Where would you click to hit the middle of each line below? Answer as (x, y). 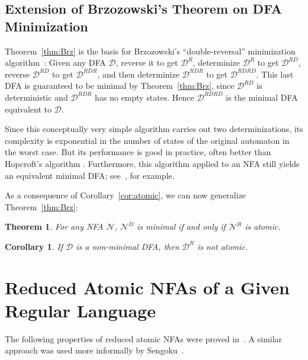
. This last (275, 74)
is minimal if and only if (181, 226)
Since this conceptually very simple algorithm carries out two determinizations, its (154, 129)
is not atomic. (222, 246)
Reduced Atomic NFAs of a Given (147, 287)
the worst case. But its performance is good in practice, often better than (138, 152)
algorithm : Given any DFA (55, 62)
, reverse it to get (147, 62)
